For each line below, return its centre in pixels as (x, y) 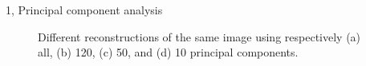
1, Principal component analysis (84, 10)
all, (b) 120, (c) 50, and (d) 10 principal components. (168, 52)
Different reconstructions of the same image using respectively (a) (199, 36)
